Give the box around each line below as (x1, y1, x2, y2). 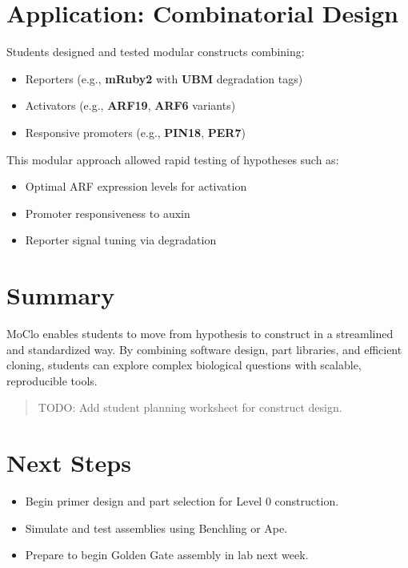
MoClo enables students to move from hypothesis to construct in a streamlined (6, 325, 394, 341)
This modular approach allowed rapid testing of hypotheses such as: (6, 151, 339, 167)
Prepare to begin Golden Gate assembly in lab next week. (25, 546, 309, 563)
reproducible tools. (6, 372, 98, 389)
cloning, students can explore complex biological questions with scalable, (6, 357, 362, 373)
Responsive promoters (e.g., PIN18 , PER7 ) (25, 123, 246, 140)
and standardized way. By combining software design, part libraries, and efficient (6, 340, 402, 357)
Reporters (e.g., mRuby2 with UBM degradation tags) (25, 70, 303, 87)
